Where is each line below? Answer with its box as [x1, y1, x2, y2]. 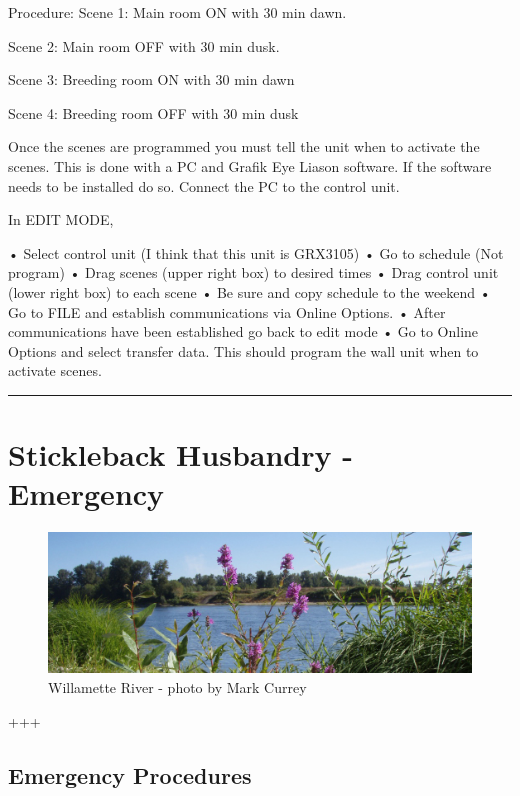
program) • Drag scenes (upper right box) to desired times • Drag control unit [8, 262, 499, 283]
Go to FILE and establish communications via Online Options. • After [8, 301, 446, 322]
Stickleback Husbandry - [8, 434, 353, 475]
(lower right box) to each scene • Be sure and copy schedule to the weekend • [8, 281, 491, 302]
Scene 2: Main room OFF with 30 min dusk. [8, 35, 280, 56]
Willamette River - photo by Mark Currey [48, 677, 307, 697]
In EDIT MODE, [8, 209, 114, 230]
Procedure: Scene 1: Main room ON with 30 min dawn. [8, 2, 347, 22]
